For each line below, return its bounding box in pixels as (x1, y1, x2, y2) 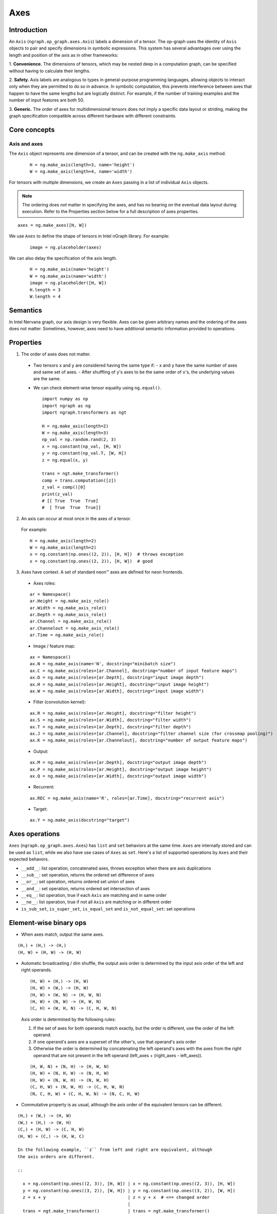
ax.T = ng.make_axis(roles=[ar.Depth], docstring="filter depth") (30, 724, 191, 729)
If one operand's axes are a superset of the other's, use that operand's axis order (33, 1039, 196, 1045)
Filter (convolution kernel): (33, 699, 86, 705)
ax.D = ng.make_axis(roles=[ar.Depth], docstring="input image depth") (30, 675, 204, 680)
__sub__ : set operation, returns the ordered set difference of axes (21, 872, 155, 877)
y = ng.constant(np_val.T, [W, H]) (42, 451, 127, 456)
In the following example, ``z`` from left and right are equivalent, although (17, 1147, 212, 1153)
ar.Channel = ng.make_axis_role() (30, 619, 112, 624)
